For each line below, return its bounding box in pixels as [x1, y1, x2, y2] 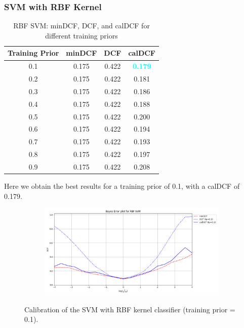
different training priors [45, 30, 118, 40]
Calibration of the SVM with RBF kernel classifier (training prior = [24, 304, 235, 314]
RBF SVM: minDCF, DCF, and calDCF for [13, 20, 150, 31]
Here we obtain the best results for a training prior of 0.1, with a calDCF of [4, 181, 240, 191]
